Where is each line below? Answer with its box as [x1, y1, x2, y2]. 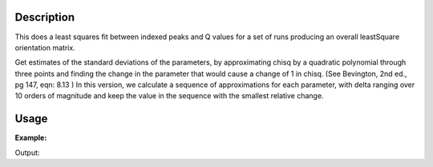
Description [14, 10, 75, 24]
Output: [14, 148, 40, 157]
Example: [14, 133, 47, 143]
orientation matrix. [14, 42, 75, 52]
